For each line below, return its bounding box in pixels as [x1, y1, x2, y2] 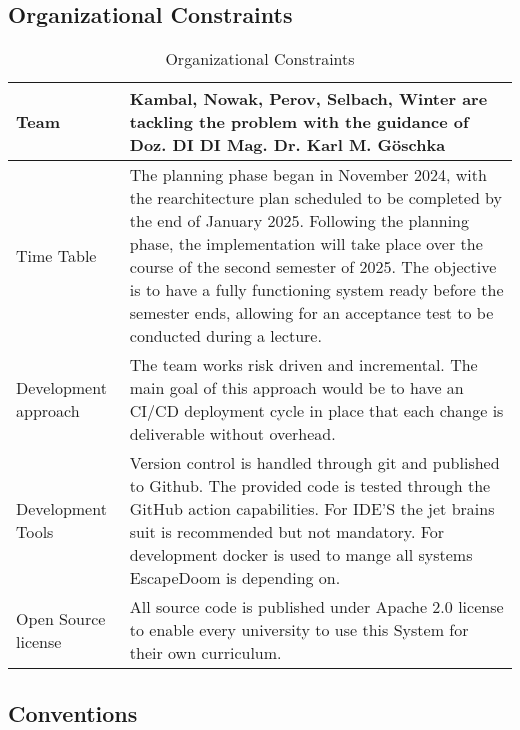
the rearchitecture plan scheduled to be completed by [129, 186, 503, 210]
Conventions [8, 697, 138, 728]
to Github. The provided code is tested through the [129, 474, 491, 498]
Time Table [16, 243, 97, 267]
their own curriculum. [129, 641, 282, 665]
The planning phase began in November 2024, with [129, 163, 487, 187]
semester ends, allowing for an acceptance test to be [129, 301, 494, 325]
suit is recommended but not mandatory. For [129, 520, 445, 544]
